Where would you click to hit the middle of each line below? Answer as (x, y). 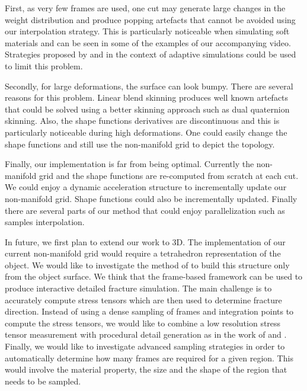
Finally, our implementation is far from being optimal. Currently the (129, 164)
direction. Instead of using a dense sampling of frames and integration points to (149, 311)
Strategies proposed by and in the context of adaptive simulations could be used (151, 54)
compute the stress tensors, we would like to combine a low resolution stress (143, 323)
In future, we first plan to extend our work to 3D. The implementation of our (145, 241)
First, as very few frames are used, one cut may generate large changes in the (145, 8)
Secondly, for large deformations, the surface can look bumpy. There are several (149, 86)
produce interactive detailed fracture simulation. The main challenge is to (138, 288)
